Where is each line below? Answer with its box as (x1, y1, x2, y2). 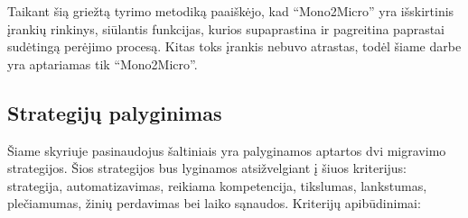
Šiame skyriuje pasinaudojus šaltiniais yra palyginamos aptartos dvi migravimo (7, 141, 446, 159)
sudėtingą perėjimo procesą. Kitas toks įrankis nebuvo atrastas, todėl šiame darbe (7, 37, 462, 56)
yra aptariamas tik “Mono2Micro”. (7, 54, 198, 73)
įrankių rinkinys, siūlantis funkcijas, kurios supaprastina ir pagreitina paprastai (7, 19, 445, 38)
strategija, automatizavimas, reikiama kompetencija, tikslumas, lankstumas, (7, 176, 427, 195)
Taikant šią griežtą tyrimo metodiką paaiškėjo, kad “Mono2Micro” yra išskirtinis (7, 2, 454, 20)
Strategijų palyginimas (7, 98, 222, 126)
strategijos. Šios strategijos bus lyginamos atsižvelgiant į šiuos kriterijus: (7, 159, 407, 177)
